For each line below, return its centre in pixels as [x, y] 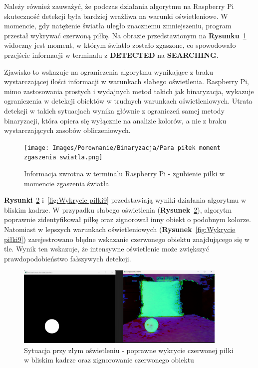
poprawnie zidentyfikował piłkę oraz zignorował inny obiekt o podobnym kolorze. [128, 219]
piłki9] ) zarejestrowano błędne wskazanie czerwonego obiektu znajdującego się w [127, 239]
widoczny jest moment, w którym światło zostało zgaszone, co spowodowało [120, 45]
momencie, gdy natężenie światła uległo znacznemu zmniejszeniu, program [118, 26]
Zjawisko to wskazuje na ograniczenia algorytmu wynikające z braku [109, 71]
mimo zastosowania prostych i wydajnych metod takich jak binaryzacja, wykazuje [129, 91]
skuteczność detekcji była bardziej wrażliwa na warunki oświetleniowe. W [116, 16]
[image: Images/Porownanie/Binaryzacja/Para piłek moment [122, 148]
